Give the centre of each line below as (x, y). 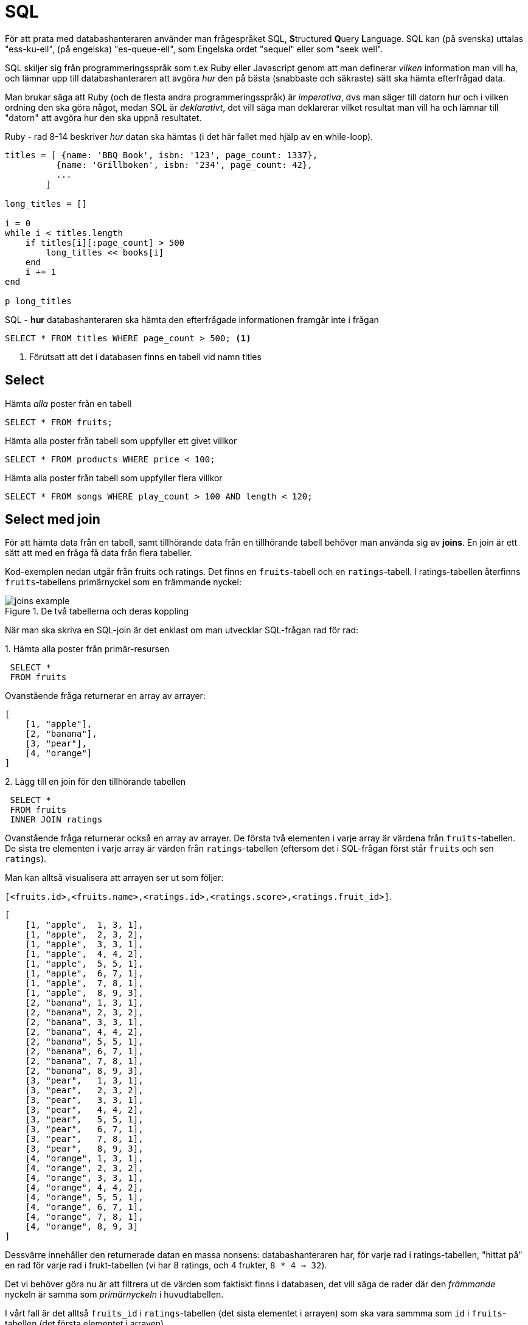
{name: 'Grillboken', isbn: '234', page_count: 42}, (184, 165)
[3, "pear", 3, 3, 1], (84, 1100)
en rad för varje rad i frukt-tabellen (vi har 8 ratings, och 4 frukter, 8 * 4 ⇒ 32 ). (166, 1265)
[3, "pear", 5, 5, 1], (84, 1120)
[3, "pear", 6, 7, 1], (84, 1129)
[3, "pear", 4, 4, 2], (84, 1110)
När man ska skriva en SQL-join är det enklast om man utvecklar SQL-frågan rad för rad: (182, 630)
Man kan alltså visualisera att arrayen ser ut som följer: (114, 878)
